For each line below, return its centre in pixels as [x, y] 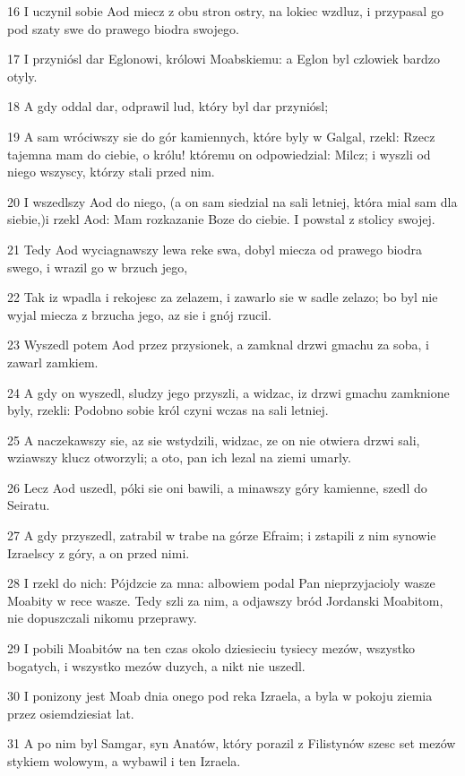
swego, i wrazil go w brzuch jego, [98, 267]
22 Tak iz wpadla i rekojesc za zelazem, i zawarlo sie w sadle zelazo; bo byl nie [223, 297]
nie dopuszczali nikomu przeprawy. [102, 618]
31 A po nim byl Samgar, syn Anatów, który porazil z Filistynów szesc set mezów [232, 743]
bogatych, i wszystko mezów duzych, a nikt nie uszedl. [156, 665]
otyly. [22, 76]
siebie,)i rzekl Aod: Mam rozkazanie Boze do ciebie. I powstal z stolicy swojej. [221, 219]
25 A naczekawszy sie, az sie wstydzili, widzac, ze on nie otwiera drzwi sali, [214, 440]
